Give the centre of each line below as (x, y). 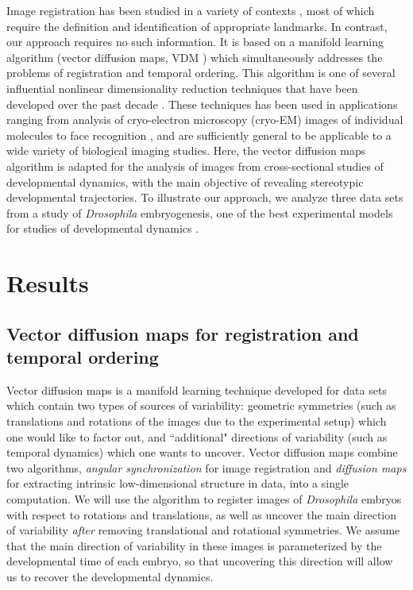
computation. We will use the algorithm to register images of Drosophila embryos (204, 499)
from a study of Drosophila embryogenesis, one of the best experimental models (200, 212)
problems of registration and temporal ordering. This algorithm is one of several (201, 73)
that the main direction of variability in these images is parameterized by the (194, 545)
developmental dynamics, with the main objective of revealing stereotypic (185, 181)
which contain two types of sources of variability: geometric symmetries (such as (201, 405)
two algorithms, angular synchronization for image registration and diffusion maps (206, 467)
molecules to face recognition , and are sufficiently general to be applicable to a (199, 135)
